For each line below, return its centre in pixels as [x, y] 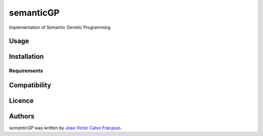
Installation [26, 57]
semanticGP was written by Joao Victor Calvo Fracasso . [65, 128]
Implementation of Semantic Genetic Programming [60, 27]
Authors [22, 116]
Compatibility [30, 85]
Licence [21, 101]
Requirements [26, 71]
